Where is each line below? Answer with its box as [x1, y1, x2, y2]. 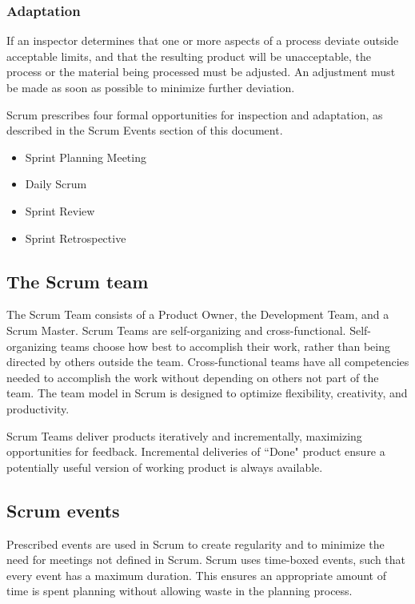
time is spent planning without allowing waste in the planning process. [6, 582, 353, 599]
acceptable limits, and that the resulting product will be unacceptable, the [6, 47, 372, 64]
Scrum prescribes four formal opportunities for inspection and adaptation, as [6, 106, 383, 123]
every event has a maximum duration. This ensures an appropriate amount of [6, 566, 386, 583]
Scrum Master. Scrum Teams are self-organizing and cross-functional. [6, 321, 346, 338]
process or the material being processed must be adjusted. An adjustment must [6, 63, 396, 80]
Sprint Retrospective [25, 229, 126, 246]
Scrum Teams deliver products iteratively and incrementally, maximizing [6, 427, 362, 444]
